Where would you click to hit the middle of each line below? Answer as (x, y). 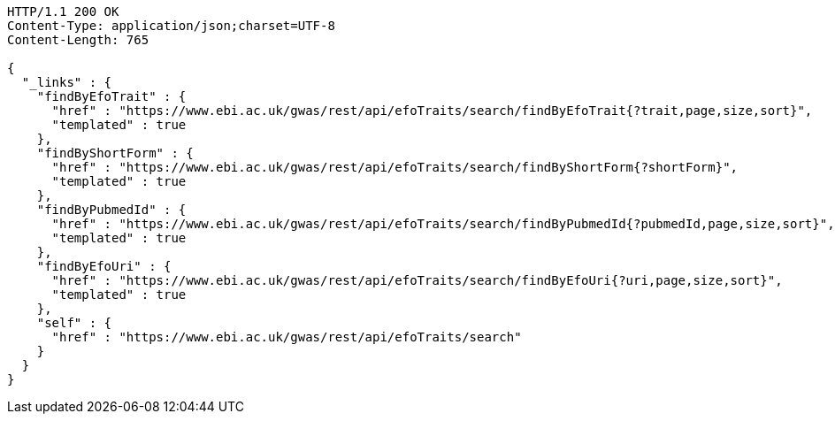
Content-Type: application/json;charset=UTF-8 (171, 26)
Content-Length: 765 (78, 40)
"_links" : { (67, 82)
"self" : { (74, 323)
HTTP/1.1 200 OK (63, 11)
